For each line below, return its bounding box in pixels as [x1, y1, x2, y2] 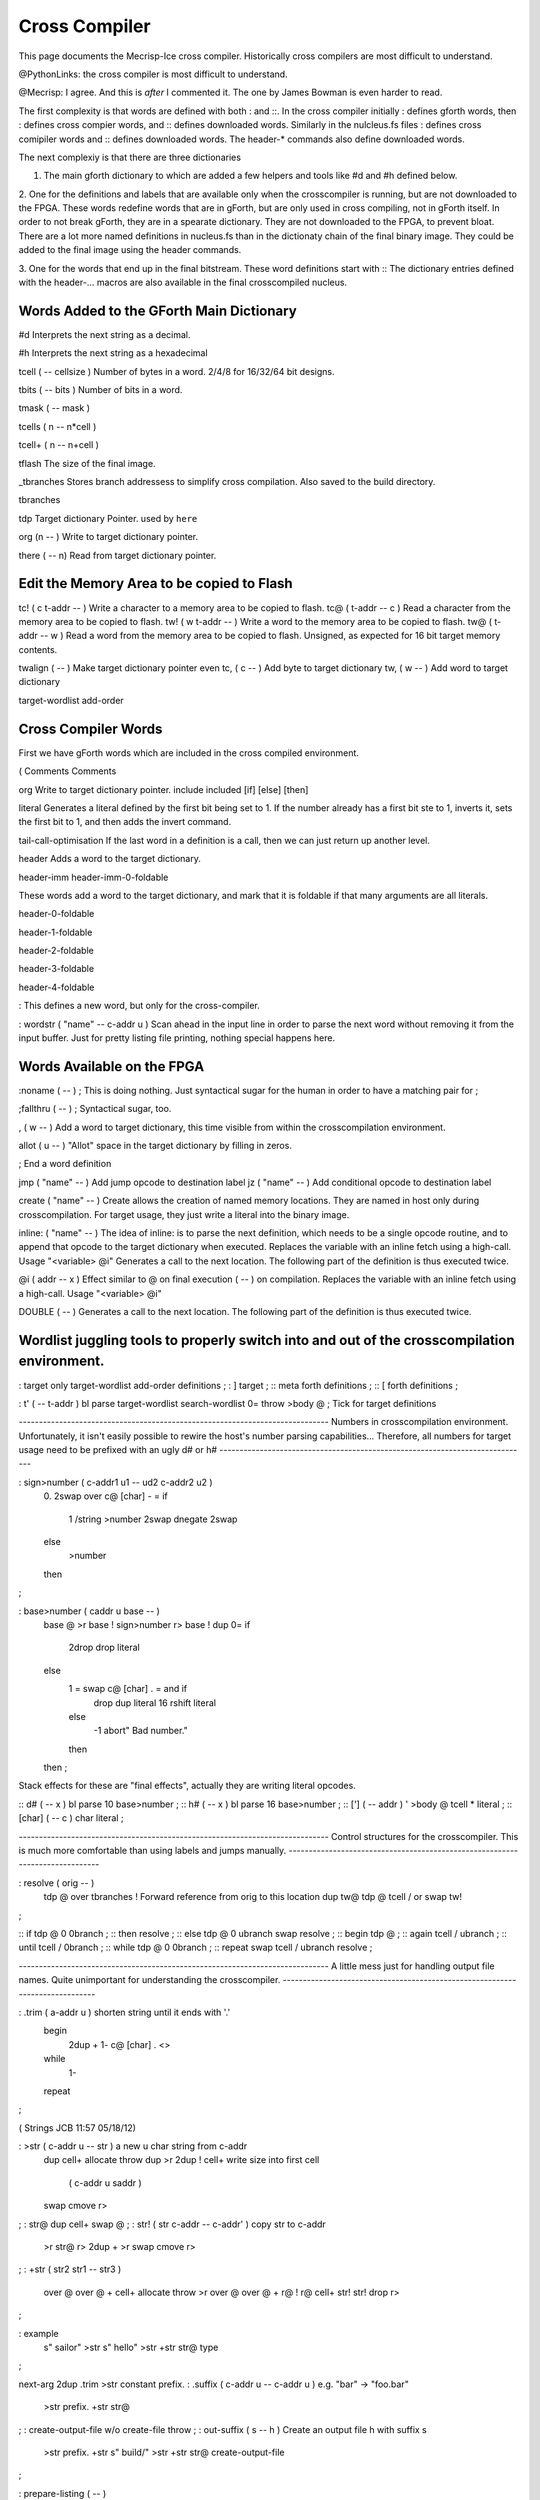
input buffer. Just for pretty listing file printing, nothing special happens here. [18, 1032, 335, 1044]
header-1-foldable [18, 926, 93, 938]
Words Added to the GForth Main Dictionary [18, 302, 297, 319]
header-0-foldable [18, 908, 95, 920]
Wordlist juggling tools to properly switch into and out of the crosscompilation [18, 1331, 515, 1349]
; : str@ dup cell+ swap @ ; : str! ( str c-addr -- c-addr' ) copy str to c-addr [18, 2218, 327, 2230]
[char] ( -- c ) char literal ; [18, 1812, 124, 1824]
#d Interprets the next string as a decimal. [18, 328, 191, 340]
